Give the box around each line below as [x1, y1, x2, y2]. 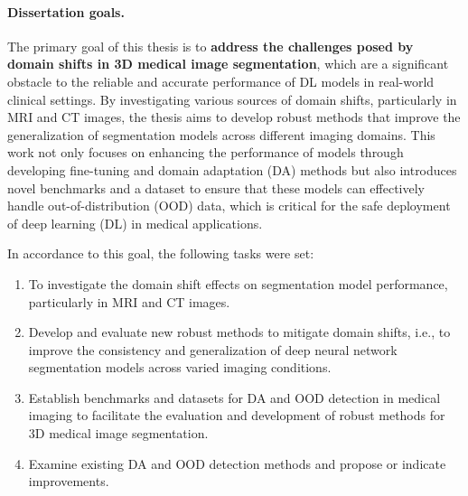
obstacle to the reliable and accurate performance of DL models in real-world [7, 71, 435, 90]
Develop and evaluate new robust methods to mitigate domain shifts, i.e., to [28, 323, 451, 342]
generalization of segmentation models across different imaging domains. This [7, 125, 435, 144]
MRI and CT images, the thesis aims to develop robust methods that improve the [7, 108, 461, 126]
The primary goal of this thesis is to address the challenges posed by [7, 36, 414, 55]
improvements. [28, 472, 109, 491]
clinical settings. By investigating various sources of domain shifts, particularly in [7, 89, 457, 108]
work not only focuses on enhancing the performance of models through [7, 143, 404, 162]
